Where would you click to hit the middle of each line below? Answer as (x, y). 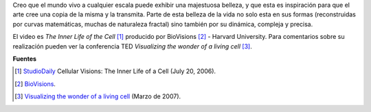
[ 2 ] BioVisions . (35, 84)
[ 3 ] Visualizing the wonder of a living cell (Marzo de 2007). (98, 96)
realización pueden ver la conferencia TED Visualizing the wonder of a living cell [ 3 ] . (132, 46)
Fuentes (25, 59)
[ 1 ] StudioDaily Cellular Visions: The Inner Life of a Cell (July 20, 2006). (115, 71)
